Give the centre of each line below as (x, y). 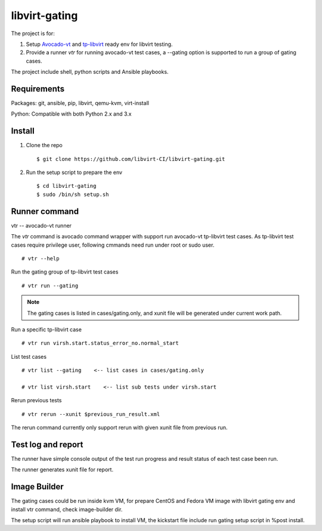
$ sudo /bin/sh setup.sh (73, 194)
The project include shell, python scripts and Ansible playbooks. (90, 72)
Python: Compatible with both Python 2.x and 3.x (71, 114)
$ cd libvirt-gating (66, 186)
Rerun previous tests (36, 400)
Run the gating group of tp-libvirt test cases (65, 272)
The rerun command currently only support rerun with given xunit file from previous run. (119, 428)
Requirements (38, 88)
